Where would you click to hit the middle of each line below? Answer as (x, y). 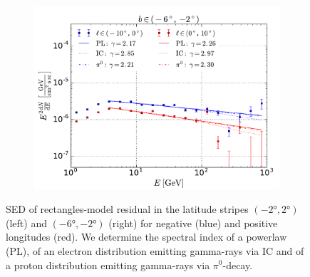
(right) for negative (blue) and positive (193, 223)
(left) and (26, 223)
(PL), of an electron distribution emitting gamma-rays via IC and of (155, 250)
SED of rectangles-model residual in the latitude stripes (127, 209)
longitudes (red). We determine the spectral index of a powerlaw (146, 237)
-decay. (238, 265)
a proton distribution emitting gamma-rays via (108, 265)
